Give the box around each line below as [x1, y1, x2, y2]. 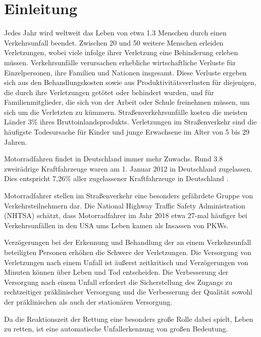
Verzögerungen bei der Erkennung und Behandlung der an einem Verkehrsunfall [4, 237, 251, 247]
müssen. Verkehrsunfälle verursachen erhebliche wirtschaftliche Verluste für [4, 57, 236, 67]
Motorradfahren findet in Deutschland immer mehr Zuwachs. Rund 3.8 [4, 153, 223, 164]
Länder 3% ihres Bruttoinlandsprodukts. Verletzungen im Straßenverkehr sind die [4, 116, 257, 127]
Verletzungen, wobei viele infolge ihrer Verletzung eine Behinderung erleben [4, 47, 238, 58]
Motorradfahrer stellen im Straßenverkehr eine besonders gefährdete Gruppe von [4, 190, 253, 201]
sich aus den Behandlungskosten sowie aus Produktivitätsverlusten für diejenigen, [4, 77, 256, 88]
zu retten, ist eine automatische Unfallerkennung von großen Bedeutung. [4, 323, 228, 334]
